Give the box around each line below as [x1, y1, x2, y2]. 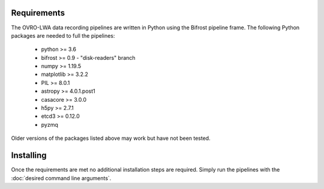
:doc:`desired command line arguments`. [11, 174, 112, 182]
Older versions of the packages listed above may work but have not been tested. [11, 135, 211, 142]
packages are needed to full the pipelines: [11, 32, 115, 39]
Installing [11, 150, 47, 161]
